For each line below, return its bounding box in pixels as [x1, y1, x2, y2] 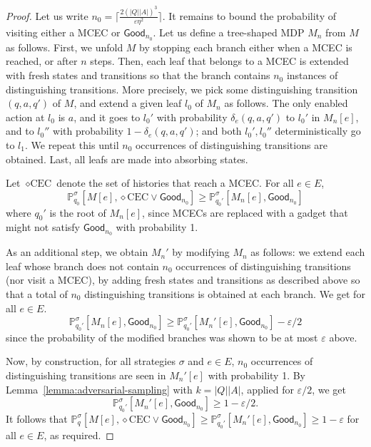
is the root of [49, 205, 106, 220]
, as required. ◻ [44, 427, 114, 442]
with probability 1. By [208, 368, 306, 382]
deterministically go [275, 123, 361, 138]
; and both [195, 123, 242, 138]
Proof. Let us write [6, 8, 88, 23]
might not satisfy [6, 220, 80, 235]
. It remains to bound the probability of [162, 8, 336, 23]
